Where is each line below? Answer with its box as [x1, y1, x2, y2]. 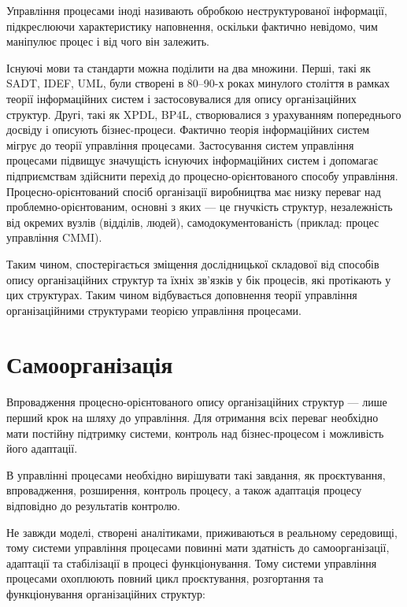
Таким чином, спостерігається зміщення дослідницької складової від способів [6, 255, 379, 272]
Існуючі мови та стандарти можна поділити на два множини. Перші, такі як [6, 59, 371, 76]
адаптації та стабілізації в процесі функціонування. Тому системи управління [6, 554, 377, 571]
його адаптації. [6, 440, 78, 457]
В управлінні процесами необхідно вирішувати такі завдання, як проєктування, [6, 466, 386, 483]
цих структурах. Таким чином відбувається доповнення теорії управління [6, 287, 357, 303]
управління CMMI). [6, 229, 102, 246]
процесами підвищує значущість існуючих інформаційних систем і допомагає [6, 152, 379, 168]
